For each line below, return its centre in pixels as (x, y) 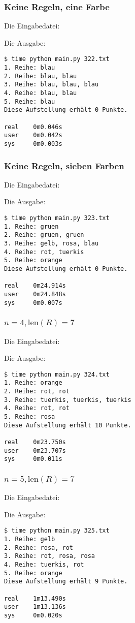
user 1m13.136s (35, 607)
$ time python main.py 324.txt (57, 374)
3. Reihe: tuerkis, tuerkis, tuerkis (68, 400)
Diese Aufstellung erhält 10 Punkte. (68, 425)
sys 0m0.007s (33, 303)
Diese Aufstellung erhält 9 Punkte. (66, 582)
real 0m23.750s (35, 442)
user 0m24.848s (35, 294)
